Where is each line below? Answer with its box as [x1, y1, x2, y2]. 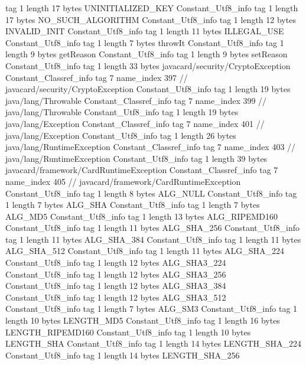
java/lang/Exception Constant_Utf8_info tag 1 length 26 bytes [5, 129, 236, 141]
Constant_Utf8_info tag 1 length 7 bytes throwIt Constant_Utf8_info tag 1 [5, 36, 284, 48]
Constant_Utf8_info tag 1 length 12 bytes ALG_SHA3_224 [5, 256, 226, 269]
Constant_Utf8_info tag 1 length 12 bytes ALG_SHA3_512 [5, 291, 226, 303]
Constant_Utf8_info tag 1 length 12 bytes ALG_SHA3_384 [5, 279, 226, 292]
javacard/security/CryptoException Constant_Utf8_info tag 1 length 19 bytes [5, 83, 291, 95]
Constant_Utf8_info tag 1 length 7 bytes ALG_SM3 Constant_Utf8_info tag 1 [5, 302, 298, 315]
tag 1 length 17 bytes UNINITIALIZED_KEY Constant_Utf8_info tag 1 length [5, 2, 298, 14]
